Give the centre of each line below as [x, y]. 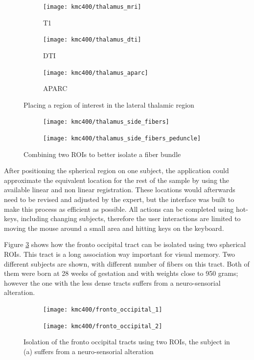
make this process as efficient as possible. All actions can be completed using [119, 209]
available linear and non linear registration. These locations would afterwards [120, 190]
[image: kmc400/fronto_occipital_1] [103, 309]
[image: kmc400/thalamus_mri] [92, 7]
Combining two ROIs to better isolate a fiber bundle [102, 154]
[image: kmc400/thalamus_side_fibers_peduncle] [122, 138]
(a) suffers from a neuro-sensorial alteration [89, 351]
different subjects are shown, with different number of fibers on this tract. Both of [127, 263]
